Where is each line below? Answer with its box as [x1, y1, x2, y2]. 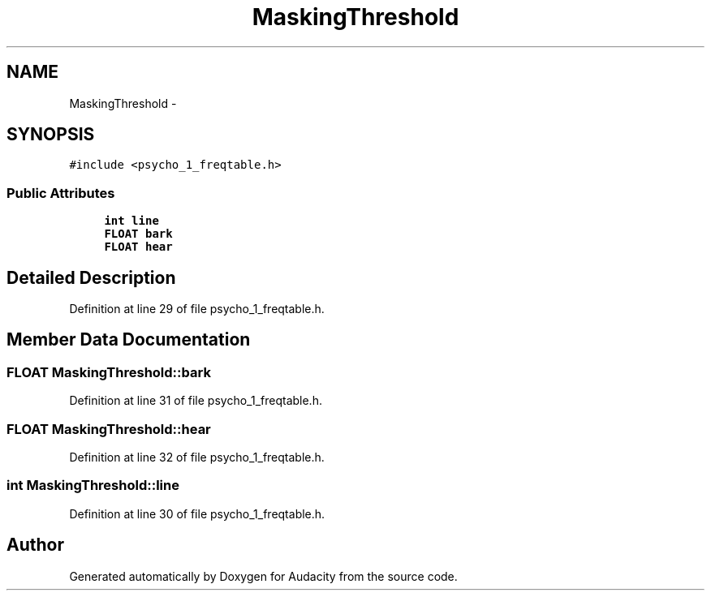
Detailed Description [6, 267, 176, 288]
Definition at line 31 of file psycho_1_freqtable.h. [69, 393, 322, 408]
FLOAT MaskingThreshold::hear [6, 420, 211, 437]
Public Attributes [6, 184, 115, 201]
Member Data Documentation [6, 329, 251, 350]
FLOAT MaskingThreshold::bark [6, 363, 211, 380]
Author [6, 535, 64, 556]
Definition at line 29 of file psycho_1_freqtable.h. [69, 302, 325, 316]
